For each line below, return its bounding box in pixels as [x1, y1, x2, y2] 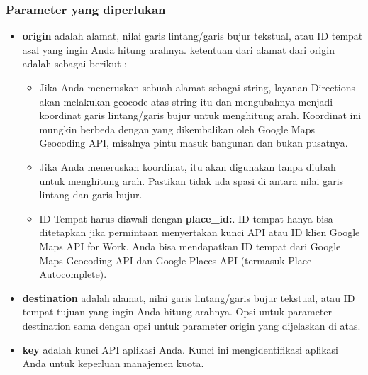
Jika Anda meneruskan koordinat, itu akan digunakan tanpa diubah [39, 159, 336, 174]
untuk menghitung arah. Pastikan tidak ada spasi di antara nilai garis [39, 173, 344, 188]
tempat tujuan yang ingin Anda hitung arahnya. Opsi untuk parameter [22, 304, 333, 319]
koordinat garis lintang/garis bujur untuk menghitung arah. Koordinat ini [39, 108, 362, 123]
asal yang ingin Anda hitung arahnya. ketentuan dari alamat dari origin [22, 42, 335, 57]
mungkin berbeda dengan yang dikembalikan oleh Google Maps [39, 121, 315, 136]
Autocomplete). [39, 267, 107, 281]
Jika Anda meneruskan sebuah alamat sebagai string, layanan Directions [39, 80, 356, 94]
